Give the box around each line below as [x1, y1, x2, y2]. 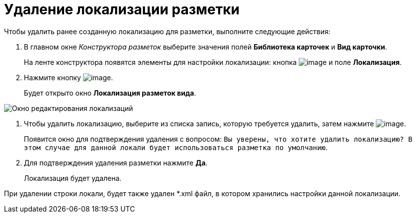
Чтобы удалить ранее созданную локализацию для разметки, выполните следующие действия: [4, 27, 331, 36]
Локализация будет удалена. [24, 173, 122, 182]
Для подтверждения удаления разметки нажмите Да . [24, 158, 208, 167]
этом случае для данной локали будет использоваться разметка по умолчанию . [24, 143, 328, 152]
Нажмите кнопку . [24, 73, 113, 82]
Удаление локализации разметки [4, 1, 240, 18]
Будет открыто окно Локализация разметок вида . [24, 88, 196, 97]
